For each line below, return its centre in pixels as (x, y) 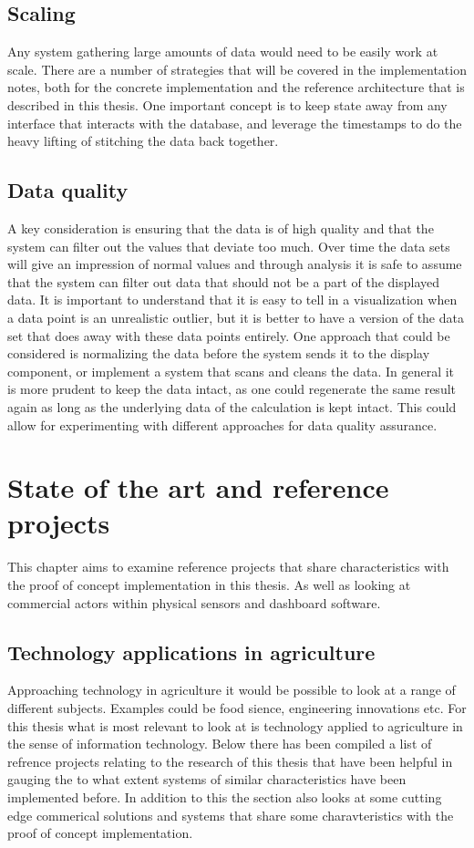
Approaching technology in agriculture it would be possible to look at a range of (232, 690)
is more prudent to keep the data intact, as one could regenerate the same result (232, 389)
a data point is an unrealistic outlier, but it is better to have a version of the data (236, 317)
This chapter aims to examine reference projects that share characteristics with (228, 567)
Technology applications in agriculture (191, 652)
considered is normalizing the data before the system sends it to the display (219, 353)
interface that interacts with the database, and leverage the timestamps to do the (235, 123)
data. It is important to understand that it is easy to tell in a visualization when (232, 300)
